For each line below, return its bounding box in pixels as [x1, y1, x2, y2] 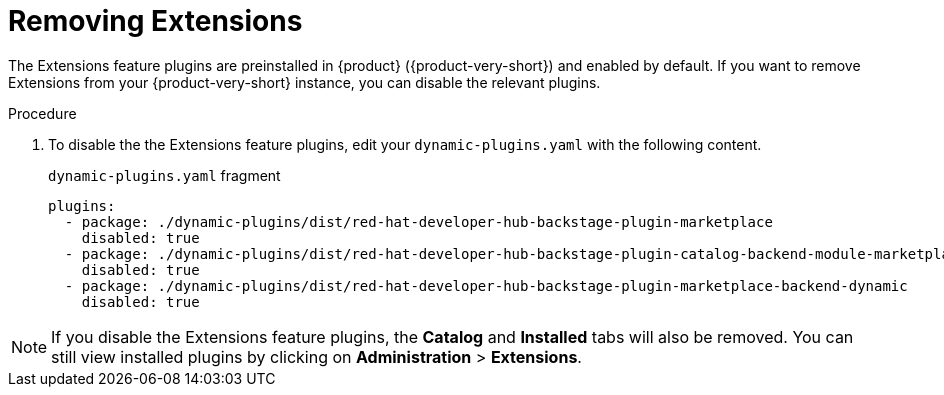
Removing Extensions [8, 4, 303, 38]
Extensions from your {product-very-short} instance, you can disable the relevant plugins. [8, 73, 601, 91]
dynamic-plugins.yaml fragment [48, 166, 281, 184]
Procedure [8, 104, 77, 122]
